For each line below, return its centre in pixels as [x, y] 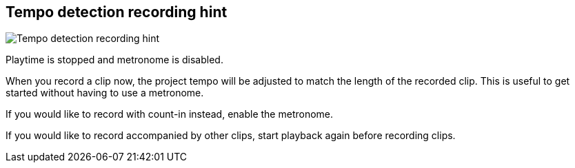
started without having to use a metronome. [105, 93]
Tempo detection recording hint [117, 12]
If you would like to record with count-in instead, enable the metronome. [170, 114]
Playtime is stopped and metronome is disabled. [114, 60]
